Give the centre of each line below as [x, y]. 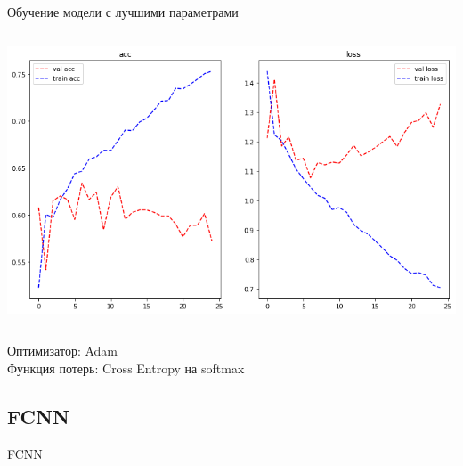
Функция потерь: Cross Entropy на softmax [126, 368]
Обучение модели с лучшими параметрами [123, 12]
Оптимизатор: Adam [62, 351]
